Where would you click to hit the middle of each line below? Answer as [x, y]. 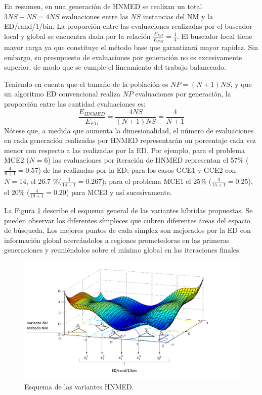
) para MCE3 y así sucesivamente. [119, 192]
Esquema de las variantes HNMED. [79, 386]
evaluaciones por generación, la [183, 94]
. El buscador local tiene [214, 36]
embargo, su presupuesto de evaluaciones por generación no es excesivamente [123, 57]
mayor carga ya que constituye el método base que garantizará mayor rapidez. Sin [131, 47]
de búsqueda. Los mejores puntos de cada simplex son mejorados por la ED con [127, 230]
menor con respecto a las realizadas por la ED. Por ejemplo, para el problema [124, 150]
